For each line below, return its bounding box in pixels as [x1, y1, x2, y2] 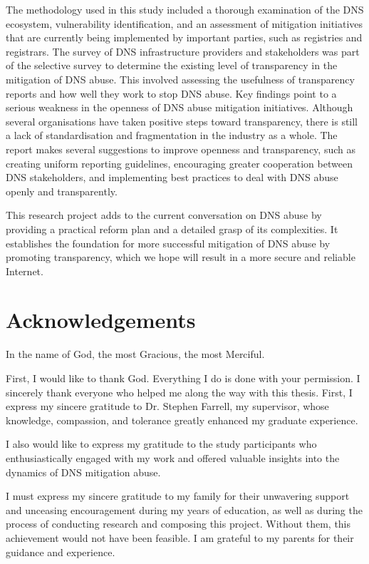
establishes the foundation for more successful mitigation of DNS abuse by [6, 235, 331, 250]
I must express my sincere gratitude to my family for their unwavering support [6, 488, 350, 503]
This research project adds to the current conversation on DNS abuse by [6, 207, 322, 222]
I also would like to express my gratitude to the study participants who [6, 436, 317, 451]
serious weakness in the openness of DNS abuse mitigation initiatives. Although [6, 100, 353, 115]
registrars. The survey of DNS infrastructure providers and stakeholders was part [6, 43, 360, 58]
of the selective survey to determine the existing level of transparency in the [6, 58, 338, 73]
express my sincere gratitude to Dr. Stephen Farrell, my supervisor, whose [6, 399, 329, 414]
